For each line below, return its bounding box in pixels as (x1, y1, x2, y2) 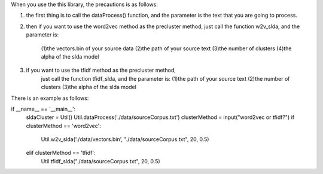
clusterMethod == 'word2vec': (26, 122, 101, 129)
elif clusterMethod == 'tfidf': (26, 149, 96, 157)
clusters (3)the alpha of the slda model (41, 84, 137, 91)
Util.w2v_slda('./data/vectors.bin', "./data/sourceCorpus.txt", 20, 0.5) (41, 136, 209, 143)
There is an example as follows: (11, 94, 89, 102)
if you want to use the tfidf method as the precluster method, (26, 66, 176, 74)
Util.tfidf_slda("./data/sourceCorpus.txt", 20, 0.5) (41, 157, 161, 164)
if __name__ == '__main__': (11, 105, 76, 112)
